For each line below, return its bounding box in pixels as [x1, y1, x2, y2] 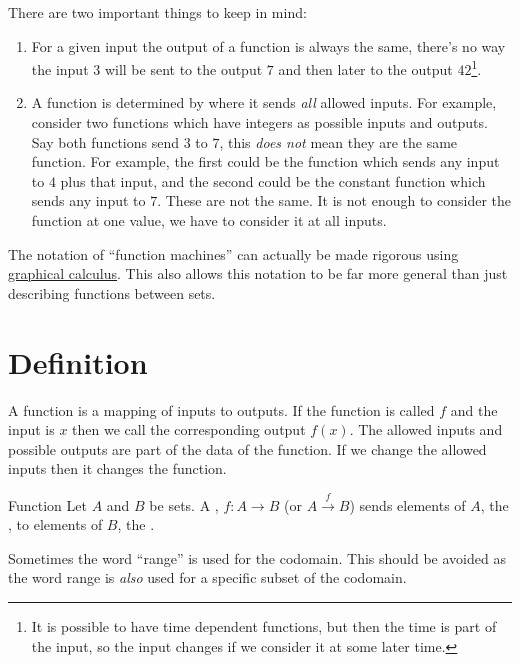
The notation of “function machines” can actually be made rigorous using [8, 243, 459, 264]
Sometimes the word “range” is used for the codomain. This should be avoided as [8, 547, 506, 568]
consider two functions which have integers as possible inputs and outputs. [31, 112, 488, 133]
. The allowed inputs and [349, 419, 503, 440]
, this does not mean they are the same [219, 131, 458, 152]
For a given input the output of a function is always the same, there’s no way [31, 35, 506, 56]
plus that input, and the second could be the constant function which [60, 170, 486, 191]
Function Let [8, 494, 87, 515]
